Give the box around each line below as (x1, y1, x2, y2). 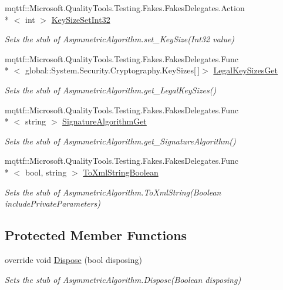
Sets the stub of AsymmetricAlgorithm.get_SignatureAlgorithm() (5, 134, 236, 147)
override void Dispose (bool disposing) (5, 253, 142, 265)
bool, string (25, 166, 67, 178)
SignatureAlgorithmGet (62, 115, 147, 127)
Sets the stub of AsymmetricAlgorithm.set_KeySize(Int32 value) (5, 33, 235, 45)
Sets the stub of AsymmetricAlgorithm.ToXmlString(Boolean (5, 186, 221, 198)
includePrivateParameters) (5, 197, 101, 210)
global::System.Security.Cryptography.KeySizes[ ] (25, 64, 200, 76)
